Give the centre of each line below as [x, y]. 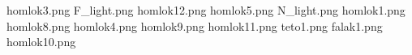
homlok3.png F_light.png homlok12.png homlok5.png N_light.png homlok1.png [206, 10]
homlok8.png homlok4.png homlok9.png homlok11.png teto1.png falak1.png [195, 25]
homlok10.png [41, 42]
